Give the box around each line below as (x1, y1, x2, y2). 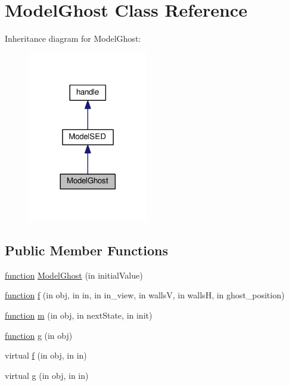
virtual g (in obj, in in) (5, 369, 89, 381)
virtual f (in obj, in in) (5, 349, 87, 362)
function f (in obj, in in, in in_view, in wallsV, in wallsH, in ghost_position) (5, 289, 285, 301)
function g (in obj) (5, 329, 73, 341)
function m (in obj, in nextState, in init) (5, 309, 153, 322)
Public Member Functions (5, 241, 168, 260)
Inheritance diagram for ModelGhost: (5, 32, 141, 45)
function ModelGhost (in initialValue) (5, 268, 143, 281)
